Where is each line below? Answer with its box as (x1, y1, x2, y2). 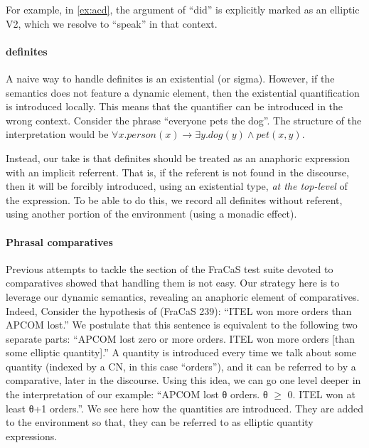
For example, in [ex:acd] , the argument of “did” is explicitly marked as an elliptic (6, 2, 360, 16)
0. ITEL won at (287, 387, 355, 402)
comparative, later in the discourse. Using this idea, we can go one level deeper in (6, 373, 361, 388)
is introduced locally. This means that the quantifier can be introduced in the (6, 99, 343, 114)
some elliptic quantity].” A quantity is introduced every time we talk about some (6, 345, 357, 360)
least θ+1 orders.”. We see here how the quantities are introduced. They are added (6, 400, 364, 415)
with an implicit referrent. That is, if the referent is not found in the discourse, (6, 164, 349, 179)
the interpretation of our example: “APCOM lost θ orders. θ (6, 387, 268, 402)
